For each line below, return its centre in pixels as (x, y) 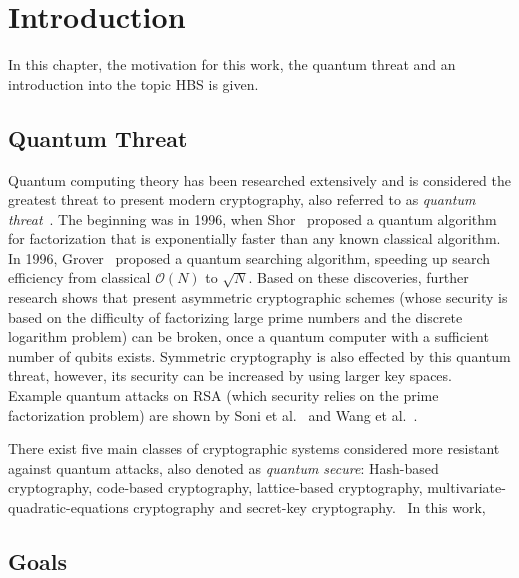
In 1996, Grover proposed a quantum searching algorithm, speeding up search (249, 257)
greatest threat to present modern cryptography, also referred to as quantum (242, 199)
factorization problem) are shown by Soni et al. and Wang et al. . (213, 414)
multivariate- (466, 487)
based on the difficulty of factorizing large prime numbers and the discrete (235, 316)
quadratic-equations (68, 507)
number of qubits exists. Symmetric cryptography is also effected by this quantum (259, 355)
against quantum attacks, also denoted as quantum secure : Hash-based (223, 467)
